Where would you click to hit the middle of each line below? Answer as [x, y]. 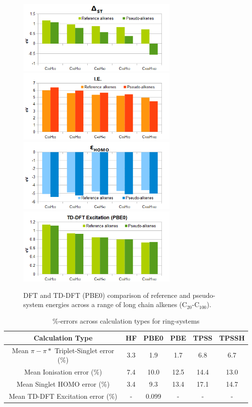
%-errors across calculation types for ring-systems [126, 321]
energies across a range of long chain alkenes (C [116, 304]
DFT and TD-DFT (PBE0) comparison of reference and [107, 295]
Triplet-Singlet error [84, 350]
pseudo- [204, 295]
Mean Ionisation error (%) [63, 371]
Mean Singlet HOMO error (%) [63, 383]
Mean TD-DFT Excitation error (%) [63, 396]
